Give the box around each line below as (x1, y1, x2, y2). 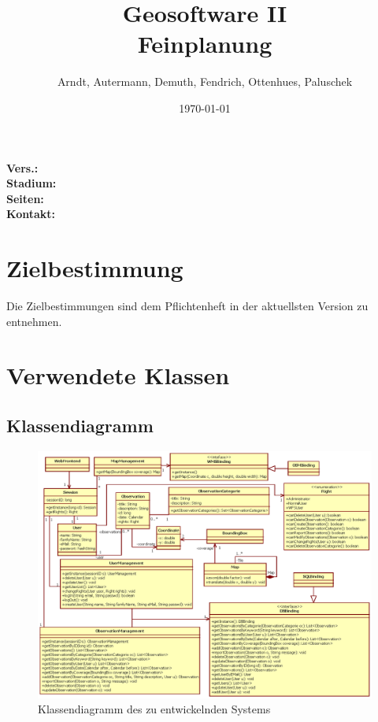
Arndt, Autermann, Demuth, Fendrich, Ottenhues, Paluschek (57, 73, 353, 90)
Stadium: (6, 175, 57, 191)
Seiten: (6, 190, 44, 206)
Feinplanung (137, 28, 272, 60)
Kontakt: (6, 205, 56, 222)
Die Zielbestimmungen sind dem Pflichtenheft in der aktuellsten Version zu (6, 298, 369, 313)
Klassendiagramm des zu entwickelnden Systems (38, 701, 271, 717)
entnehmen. (6, 313, 62, 329)
